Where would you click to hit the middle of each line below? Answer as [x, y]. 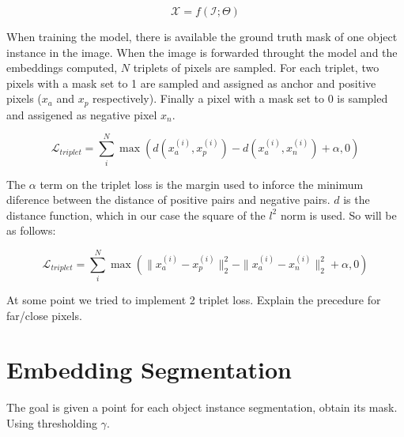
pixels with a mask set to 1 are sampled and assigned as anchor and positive [191, 83]
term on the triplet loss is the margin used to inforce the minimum [202, 184]
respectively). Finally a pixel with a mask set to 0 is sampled [240, 98]
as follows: [31, 230]
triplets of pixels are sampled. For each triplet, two [256, 68]
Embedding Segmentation [149, 369]
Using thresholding [52, 422]
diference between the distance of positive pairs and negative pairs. [168, 200]
